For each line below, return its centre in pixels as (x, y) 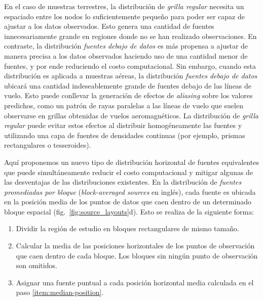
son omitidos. (36, 265)
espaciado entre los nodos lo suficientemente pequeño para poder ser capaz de (124, 16)
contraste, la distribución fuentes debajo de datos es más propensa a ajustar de (126, 46)
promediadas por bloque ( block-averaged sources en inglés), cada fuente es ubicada (130, 191)
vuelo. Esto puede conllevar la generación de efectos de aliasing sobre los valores (128, 95)
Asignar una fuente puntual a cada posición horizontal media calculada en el (135, 282)
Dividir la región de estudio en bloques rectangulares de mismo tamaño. (127, 228)
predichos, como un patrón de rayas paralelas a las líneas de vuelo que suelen (124, 105)
